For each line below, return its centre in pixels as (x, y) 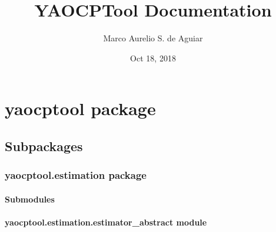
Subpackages (44, 146)
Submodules (30, 199)
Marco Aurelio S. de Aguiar (153, 38)
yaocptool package (80, 108)
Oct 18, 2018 (153, 58)
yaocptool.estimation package (76, 175)
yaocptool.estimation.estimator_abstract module (106, 222)
